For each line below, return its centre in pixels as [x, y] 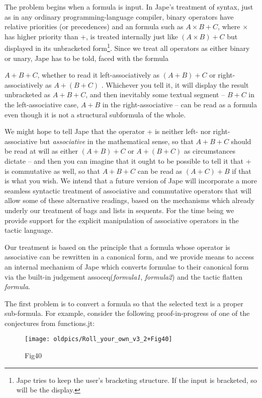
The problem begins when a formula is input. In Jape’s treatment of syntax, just [129, 7]
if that [242, 171]
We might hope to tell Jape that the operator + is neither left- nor [108, 131]
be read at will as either [41, 151]
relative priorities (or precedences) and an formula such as [94, 26]
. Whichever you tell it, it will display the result [175, 84]
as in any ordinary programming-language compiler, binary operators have [119, 16]
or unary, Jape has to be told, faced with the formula [86, 58]
